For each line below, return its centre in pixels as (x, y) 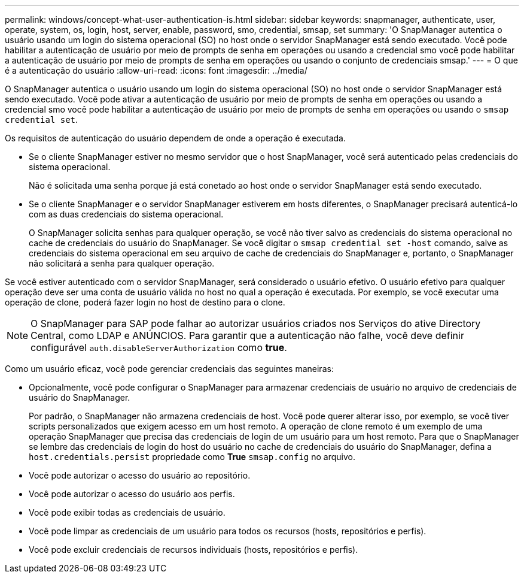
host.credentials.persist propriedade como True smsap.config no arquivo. (192, 457)
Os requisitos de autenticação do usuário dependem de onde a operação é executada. (176, 138)
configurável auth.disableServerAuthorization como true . (159, 347)
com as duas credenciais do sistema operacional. (126, 214)
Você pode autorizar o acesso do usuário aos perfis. (132, 494)
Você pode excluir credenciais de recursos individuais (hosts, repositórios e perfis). (194, 550)
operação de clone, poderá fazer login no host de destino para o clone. (145, 302)
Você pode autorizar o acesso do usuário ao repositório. (140, 475)
